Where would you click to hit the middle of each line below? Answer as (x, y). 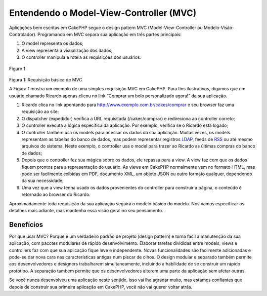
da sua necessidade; (43, 181)
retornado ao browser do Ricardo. (56, 194)
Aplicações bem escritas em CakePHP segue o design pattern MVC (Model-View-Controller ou (106, 28)
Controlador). (23, 34)
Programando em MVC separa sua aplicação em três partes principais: (110, 34)
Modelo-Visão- (219, 28)
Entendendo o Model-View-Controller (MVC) (103, 13)
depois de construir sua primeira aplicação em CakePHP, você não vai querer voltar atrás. (101, 287)
